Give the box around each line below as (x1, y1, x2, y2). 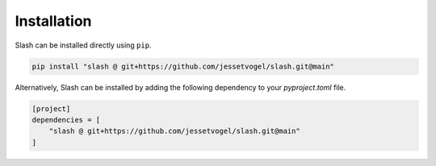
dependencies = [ (31, 115, 101, 124)
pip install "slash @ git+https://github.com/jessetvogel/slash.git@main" (31, 61, 335, 71)
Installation (15, 12, 92, 30)
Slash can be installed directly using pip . (15, 40, 152, 50)
